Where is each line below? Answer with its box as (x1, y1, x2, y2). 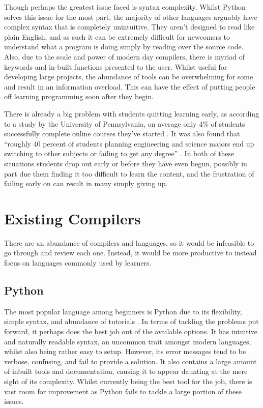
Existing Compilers (4, 208, 141, 228)
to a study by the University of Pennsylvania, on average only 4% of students (4, 118, 245, 129)
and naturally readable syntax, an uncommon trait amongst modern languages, (4, 336, 251, 346)
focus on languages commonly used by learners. (4, 257, 152, 268)
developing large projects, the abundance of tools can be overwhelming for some (4, 71, 253, 82)
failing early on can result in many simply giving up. (4, 178, 168, 189)
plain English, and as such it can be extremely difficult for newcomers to (4, 31, 230, 42)
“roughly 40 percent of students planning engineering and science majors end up (4, 138, 254, 149)
